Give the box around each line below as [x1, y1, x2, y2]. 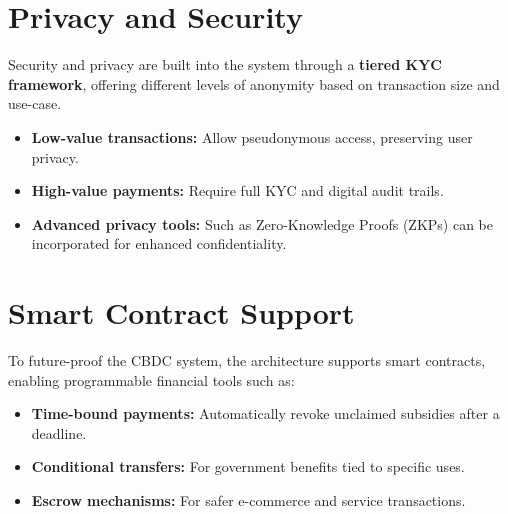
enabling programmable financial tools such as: [8, 369, 295, 390]
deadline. [31, 422, 87, 443]
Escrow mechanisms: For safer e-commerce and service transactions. [31, 489, 466, 510]
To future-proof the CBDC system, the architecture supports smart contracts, [8, 350, 486, 370]
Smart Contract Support [8, 292, 355, 333]
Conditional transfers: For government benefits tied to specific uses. [31, 456, 465, 477]
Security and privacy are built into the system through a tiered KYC [8, 54, 442, 75]
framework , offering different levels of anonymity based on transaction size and [8, 73, 500, 94]
